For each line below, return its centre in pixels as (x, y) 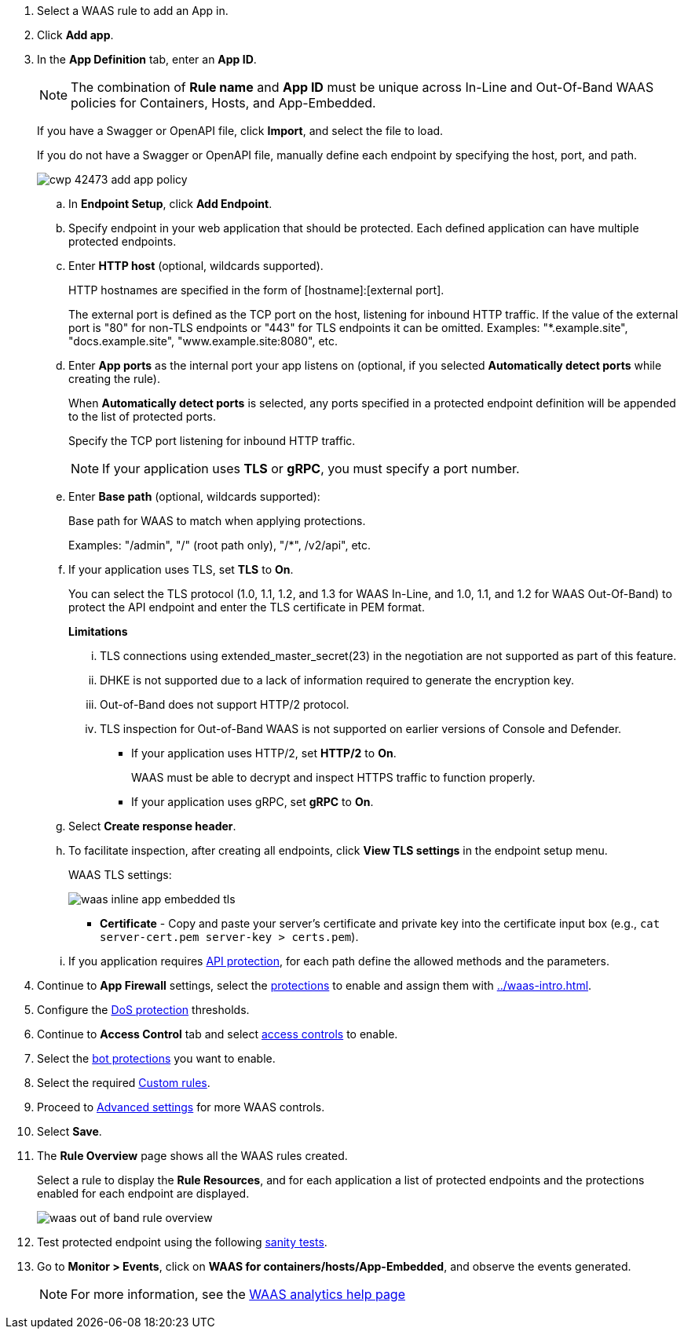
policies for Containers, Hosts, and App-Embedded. (223, 103)
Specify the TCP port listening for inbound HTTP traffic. (212, 441)
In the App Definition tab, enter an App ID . (147, 59)
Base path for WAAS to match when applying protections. (217, 521)
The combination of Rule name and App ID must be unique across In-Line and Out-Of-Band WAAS (362, 87)
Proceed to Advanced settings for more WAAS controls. (181, 1107)
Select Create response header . (152, 826)
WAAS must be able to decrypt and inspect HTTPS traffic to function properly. (333, 777)
